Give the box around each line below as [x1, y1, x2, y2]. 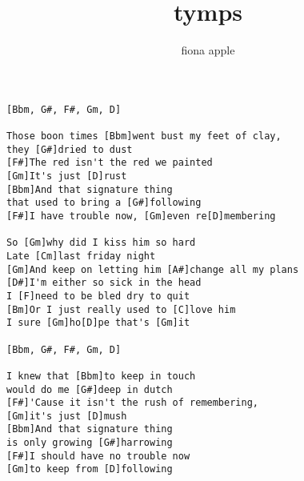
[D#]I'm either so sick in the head [6, 277, 202, 289]
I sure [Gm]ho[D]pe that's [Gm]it [6, 317, 190, 329]
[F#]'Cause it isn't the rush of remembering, [6, 397, 258, 409]
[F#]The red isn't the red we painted [6, 157, 213, 169]
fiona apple [181, 42, 235, 58]
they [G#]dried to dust [6, 143, 133, 155]
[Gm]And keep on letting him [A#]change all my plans [6, 263, 299, 275]
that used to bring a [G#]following [6, 197, 202, 209]
